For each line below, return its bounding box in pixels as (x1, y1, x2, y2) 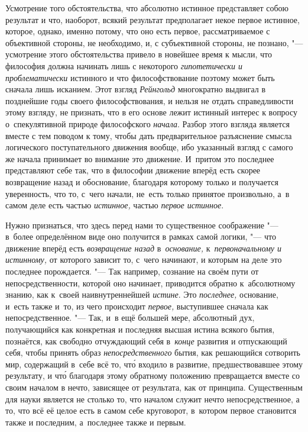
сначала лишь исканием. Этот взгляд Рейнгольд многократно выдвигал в (5, 83, 265, 95)
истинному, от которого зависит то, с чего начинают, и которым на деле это (5, 253, 282, 266)
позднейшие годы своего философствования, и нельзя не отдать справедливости (5, 94, 294, 107)
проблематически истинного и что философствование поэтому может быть (5, 71, 275, 83)
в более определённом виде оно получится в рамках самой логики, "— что (5, 230, 276, 243)
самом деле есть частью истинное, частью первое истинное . (5, 199, 224, 211)
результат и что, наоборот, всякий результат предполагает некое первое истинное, (5, 13, 300, 25)
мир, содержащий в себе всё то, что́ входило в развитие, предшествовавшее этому (5, 357, 303, 370)
